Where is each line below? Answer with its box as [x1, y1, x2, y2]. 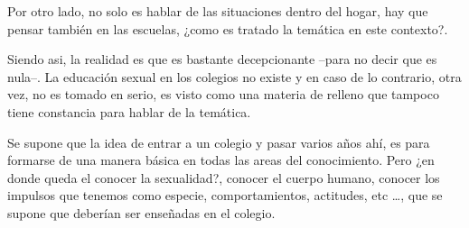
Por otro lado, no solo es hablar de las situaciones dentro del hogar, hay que [7, 2, 428, 20]
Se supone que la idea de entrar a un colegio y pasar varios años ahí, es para [7, 132, 430, 151]
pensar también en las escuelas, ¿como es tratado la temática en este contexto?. [7, 19, 448, 38]
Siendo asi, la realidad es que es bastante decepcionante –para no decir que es [7, 50, 437, 68]
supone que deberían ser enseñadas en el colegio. [7, 203, 276, 222]
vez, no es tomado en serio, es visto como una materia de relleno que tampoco [7, 85, 439, 104]
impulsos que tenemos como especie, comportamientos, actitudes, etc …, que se [7, 186, 443, 205]
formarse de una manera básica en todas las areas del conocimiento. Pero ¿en [7, 150, 435, 169]
